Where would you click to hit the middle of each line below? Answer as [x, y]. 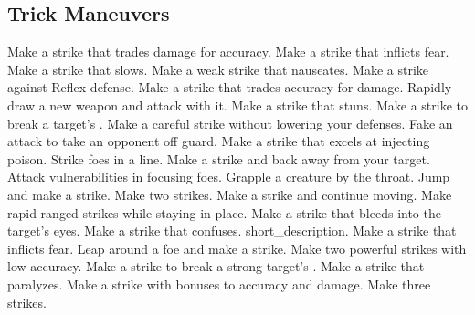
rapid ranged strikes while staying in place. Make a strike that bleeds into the [224, 212]
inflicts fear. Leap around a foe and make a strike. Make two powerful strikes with [237, 248]
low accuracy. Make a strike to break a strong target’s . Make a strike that [216, 266]
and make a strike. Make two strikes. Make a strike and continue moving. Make [230, 194]
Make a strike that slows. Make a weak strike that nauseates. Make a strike [218, 69]
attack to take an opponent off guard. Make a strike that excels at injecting [219, 141]
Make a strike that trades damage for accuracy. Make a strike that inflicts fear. [228, 52]
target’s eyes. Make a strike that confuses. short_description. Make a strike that [232, 231]
